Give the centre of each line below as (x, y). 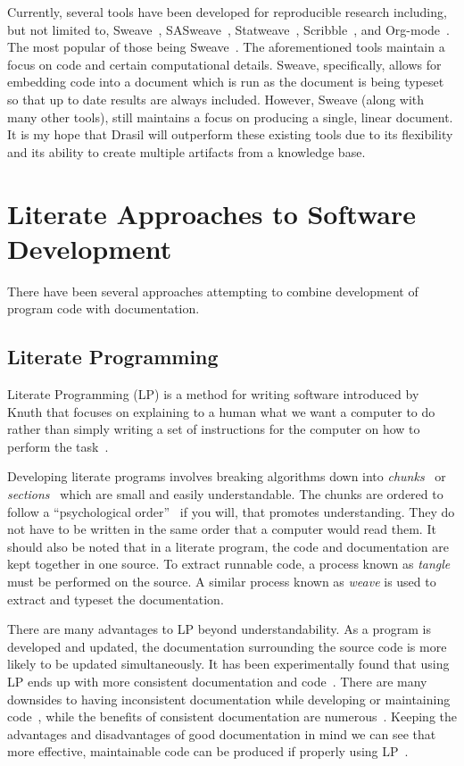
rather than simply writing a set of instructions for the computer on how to (214, 429)
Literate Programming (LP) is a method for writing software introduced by (213, 394)
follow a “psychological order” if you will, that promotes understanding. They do (231, 511)
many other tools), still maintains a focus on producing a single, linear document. (230, 117)
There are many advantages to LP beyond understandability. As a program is (219, 629)
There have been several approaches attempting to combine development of (213, 291)
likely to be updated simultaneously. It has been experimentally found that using (228, 664)
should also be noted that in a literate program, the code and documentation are (228, 546)
